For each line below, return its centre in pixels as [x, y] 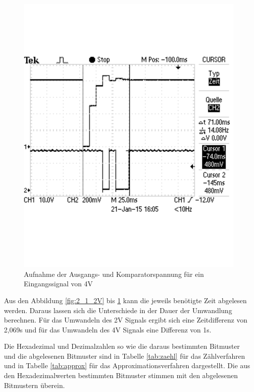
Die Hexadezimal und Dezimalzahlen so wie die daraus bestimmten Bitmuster [122, 346]
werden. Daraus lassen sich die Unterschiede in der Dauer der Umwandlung [118, 310]
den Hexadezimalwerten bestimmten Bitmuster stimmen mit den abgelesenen [121, 375]
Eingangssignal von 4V [58, 284]
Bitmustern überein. [34, 385]
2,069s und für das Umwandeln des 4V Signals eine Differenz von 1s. [108, 329]
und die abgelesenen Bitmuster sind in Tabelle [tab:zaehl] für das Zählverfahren [125, 356]
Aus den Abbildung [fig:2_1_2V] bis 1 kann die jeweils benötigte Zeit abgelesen [126, 300]
